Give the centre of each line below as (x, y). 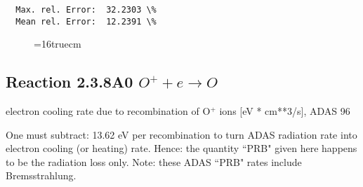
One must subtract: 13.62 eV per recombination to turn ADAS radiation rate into (181, 134)
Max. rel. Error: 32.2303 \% (86, 10)
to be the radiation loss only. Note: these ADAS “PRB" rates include (154, 161)
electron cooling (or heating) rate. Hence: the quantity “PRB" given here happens (181, 148)
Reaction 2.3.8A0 (70, 82)
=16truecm (58, 44)
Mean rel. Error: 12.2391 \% (86, 21)
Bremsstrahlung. (41, 175)
